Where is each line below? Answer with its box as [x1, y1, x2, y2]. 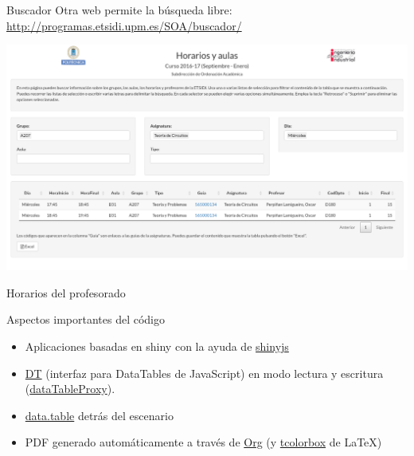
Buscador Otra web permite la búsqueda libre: [6, 2, 232, 18]
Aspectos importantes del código [6, 311, 165, 328]
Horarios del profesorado [6, 284, 126, 301]
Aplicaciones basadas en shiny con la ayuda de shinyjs [25, 337, 289, 354]
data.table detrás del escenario [25, 407, 174, 423]
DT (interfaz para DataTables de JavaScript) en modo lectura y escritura [25, 364, 384, 381]
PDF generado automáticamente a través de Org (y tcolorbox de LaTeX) [25, 434, 382, 450]
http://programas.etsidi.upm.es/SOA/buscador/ [6, 17, 242, 33]
